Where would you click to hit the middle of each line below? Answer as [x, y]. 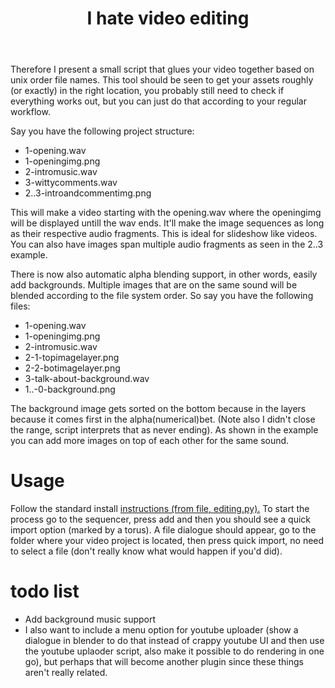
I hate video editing [168, 18]
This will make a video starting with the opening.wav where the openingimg [166, 213]
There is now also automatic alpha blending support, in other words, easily [164, 274]
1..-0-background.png [70, 389]
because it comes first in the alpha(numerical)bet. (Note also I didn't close [163, 419]
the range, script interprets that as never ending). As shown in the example [164, 430]
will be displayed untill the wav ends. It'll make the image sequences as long [167, 223]
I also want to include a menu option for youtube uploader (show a [161, 630]
